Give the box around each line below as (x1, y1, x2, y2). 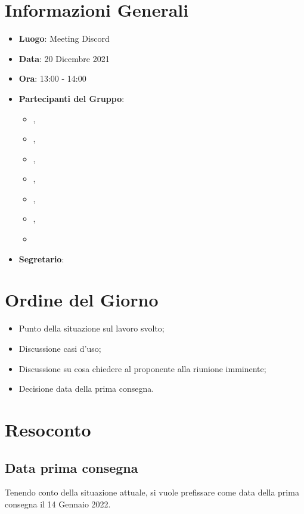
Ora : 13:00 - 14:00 (18, 72, 86, 85)
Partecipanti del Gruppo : (18, 92, 125, 104)
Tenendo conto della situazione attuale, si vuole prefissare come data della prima (5, 486, 299, 498)
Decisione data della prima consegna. (18, 382, 154, 395)
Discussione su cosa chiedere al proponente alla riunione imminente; (18, 362, 266, 374)
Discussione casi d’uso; (18, 342, 101, 354)
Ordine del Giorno (5, 287, 159, 312)
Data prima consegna (5, 458, 138, 476)
